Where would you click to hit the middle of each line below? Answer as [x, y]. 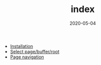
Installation [22, 46]
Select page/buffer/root [35, 51]
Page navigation [27, 57]
